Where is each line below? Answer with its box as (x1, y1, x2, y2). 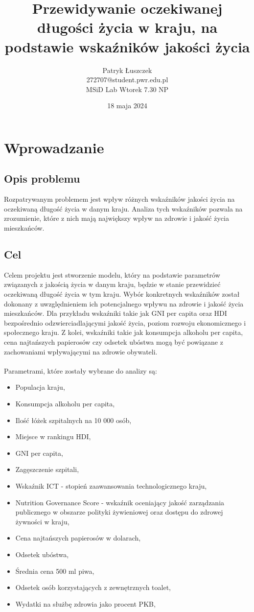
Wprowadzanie (4, 137, 104, 157)
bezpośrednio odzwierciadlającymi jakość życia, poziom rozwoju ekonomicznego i (4, 317, 246, 328)
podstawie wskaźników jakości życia (4, 36, 250, 56)
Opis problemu (4, 171, 80, 186)
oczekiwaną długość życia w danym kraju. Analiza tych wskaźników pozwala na (4, 203, 243, 213)
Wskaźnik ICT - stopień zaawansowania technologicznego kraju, (15, 480, 207, 491)
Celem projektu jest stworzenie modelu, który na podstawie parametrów (4, 269, 220, 280)
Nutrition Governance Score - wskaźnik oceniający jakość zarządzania (15, 497, 225, 507)
